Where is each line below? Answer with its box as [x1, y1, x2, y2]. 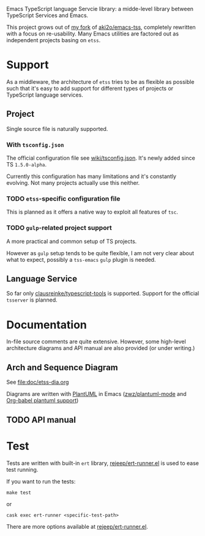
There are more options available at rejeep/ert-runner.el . [6, 523, 148, 530]
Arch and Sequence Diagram [6, 362, 118, 373]
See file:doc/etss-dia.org [6, 379, 69, 386]
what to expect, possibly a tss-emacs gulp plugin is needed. [6, 256, 156, 263]
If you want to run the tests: [6, 477, 76, 485]
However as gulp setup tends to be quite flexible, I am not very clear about [6, 249, 195, 256]
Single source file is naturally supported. [6, 125, 108, 132]
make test [6, 489, 32, 496]
